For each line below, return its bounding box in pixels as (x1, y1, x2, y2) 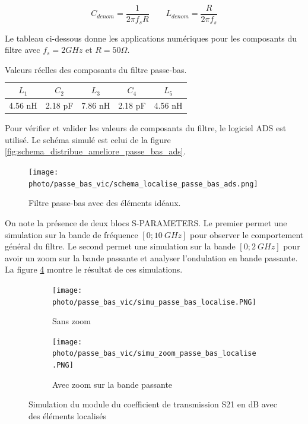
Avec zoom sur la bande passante (52, 378, 173, 390)
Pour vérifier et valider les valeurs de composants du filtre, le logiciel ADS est (5, 122, 287, 134)
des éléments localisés (28, 409, 106, 422)
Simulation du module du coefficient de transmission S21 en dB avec (28, 398, 277, 410)
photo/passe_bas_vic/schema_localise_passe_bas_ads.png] (28, 179, 258, 188)
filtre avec (5, 43, 40, 56)
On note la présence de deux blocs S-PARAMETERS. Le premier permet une (5, 216, 287, 229)
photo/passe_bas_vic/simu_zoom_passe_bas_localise (52, 349, 256, 358)
